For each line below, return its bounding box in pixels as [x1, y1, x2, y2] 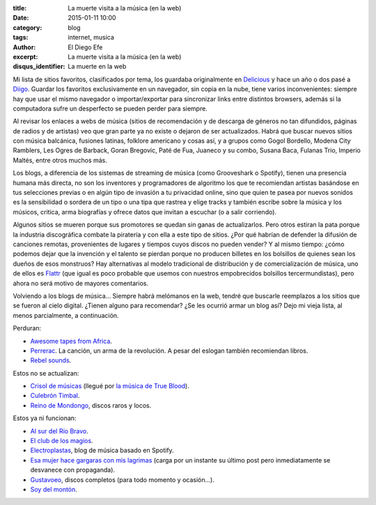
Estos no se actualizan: [13, 369, 79, 377]
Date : [13, 14, 29, 22]
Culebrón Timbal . [30, 392, 80, 400]
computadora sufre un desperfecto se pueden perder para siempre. [13, 104, 208, 113]
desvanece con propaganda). [30, 466, 115, 474]
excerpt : [13, 52, 38, 61]
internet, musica [68, 33, 115, 42]
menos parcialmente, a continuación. [13, 311, 119, 319]
